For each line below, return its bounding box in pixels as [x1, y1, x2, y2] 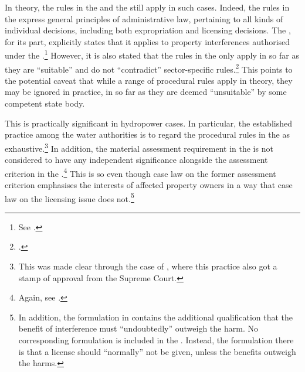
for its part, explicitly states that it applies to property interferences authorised [5, 35, 290, 47]
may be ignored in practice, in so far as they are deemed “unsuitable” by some [5, 86, 287, 98]
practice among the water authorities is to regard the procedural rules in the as [5, 128, 290, 141]
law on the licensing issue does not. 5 [5, 190, 134, 204]
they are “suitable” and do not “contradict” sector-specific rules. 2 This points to [5, 61, 293, 75]
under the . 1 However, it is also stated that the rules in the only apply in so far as [5, 47, 299, 62]
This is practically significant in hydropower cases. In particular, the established [5, 117, 292, 129]
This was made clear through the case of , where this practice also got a [18, 260, 277, 272]
